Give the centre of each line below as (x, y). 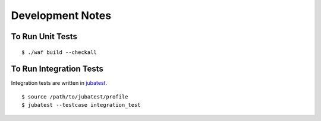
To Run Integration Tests (57, 69)
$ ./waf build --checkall (59, 52)
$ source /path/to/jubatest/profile (75, 97)
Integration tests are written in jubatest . (59, 83)
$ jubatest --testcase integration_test (81, 105)
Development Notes (61, 15)
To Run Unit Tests (44, 36)
